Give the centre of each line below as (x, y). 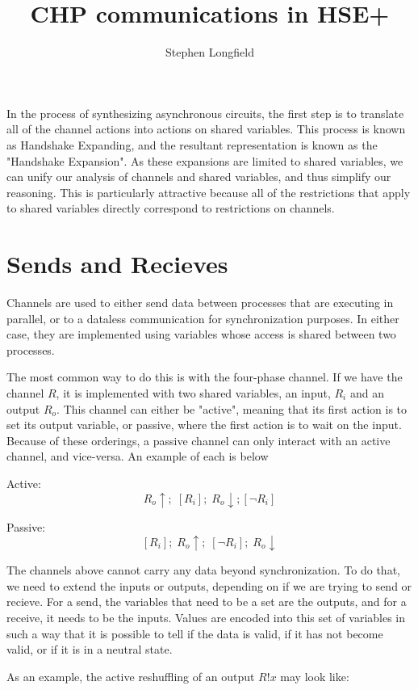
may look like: (315, 676)
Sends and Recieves (117, 264)
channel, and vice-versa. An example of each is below (138, 456)
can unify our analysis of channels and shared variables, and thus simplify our (199, 177)
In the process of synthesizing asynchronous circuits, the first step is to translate (205, 113)
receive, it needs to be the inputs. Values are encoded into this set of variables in (206, 617)
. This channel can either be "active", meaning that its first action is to (232, 408)
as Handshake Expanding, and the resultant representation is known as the (192, 144)
